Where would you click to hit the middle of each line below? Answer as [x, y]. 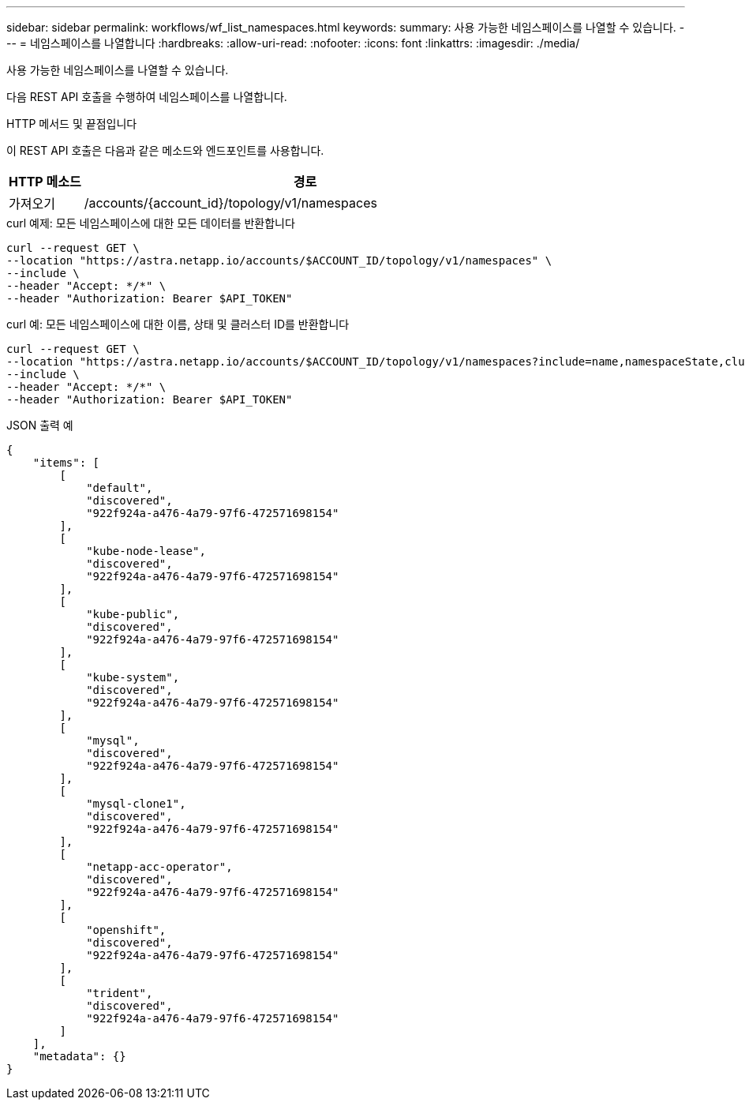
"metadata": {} [79, 1056]
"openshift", [126, 930]
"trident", [120, 993]
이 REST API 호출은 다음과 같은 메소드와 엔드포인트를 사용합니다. [165, 150]
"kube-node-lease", [146, 551]
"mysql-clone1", [136, 804]
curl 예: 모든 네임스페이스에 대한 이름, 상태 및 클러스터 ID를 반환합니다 [178, 324]
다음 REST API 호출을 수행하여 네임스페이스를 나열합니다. [147, 97]
